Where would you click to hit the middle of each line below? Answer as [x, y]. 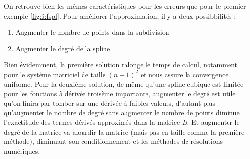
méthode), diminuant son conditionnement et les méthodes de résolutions [114, 141]
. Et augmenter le [213, 122]
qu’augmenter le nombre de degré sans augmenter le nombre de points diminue [122, 112]
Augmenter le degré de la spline [63, 48]
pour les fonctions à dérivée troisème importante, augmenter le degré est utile [120, 93]
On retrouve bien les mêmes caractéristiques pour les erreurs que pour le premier [125, 6]
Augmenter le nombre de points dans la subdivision [92, 32]
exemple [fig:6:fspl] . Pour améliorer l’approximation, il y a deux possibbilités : [120, 15]
